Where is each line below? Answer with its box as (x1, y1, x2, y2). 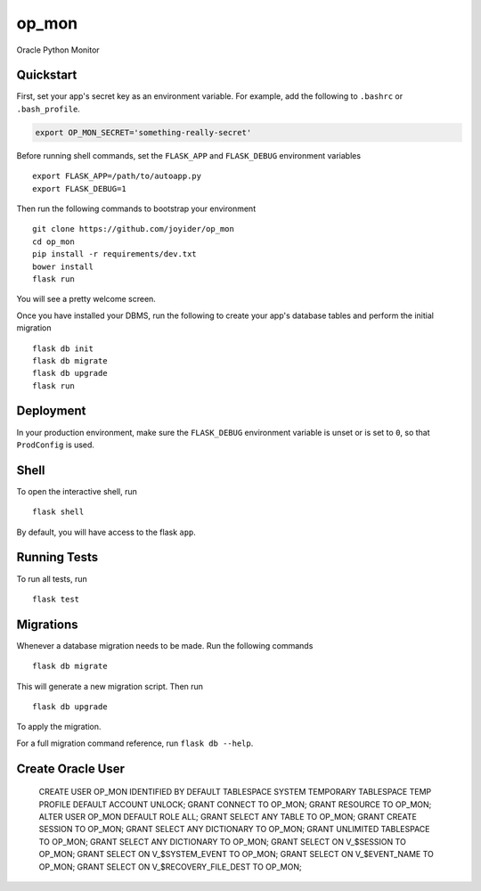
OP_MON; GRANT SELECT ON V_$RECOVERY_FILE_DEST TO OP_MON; (38, 861, 302, 872)
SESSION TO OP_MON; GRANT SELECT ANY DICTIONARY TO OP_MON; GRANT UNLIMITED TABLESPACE (38, 824, 430, 835)
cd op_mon (32, 236, 75, 247)
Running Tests (16, 550, 98, 565)
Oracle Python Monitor (16, 45, 100, 55)
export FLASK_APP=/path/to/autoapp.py (32, 171, 202, 182)
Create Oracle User (16, 761, 125, 776)
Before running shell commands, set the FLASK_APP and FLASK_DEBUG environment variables (16, 150, 361, 160)
